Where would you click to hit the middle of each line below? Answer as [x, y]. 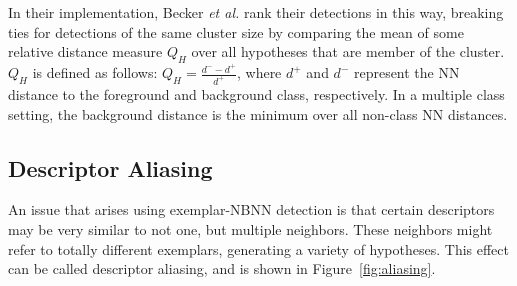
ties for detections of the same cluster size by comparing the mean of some [236, 31]
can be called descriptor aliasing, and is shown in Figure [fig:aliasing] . [222, 268]
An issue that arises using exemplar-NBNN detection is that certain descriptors [251, 209]
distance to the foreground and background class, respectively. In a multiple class [256, 93]
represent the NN [406, 72]
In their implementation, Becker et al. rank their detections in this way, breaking [256, 12]
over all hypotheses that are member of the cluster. [348, 51]
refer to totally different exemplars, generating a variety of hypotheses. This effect [259, 248]
